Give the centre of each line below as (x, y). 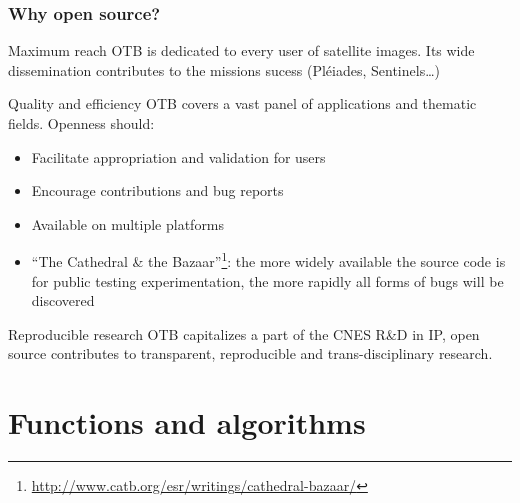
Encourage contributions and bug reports (157, 190)
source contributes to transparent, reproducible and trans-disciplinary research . (250, 353)
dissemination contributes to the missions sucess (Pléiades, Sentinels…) (224, 69)
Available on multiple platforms (128, 223)
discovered (63, 300)
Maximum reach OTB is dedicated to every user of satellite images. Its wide (241, 50)
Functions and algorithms (187, 422)
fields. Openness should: (81, 123)
